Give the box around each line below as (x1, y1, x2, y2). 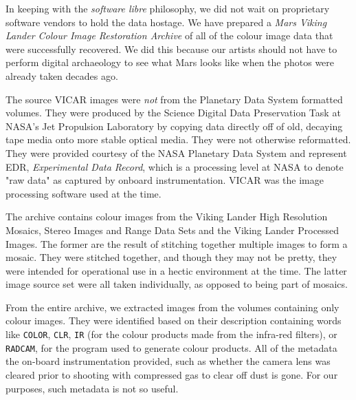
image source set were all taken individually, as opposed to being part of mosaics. (5, 277, 348, 291)
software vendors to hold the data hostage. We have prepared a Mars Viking (5, 14, 327, 29)
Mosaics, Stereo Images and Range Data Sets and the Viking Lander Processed (5, 222, 340, 237)
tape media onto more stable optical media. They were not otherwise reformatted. (5, 132, 351, 147)
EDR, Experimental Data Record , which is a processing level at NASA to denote (5, 159, 344, 173)
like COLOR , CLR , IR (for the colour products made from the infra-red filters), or (5, 327, 337, 341)
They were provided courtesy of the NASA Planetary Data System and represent (5, 145, 347, 160)
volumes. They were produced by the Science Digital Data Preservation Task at (5, 105, 341, 120)
